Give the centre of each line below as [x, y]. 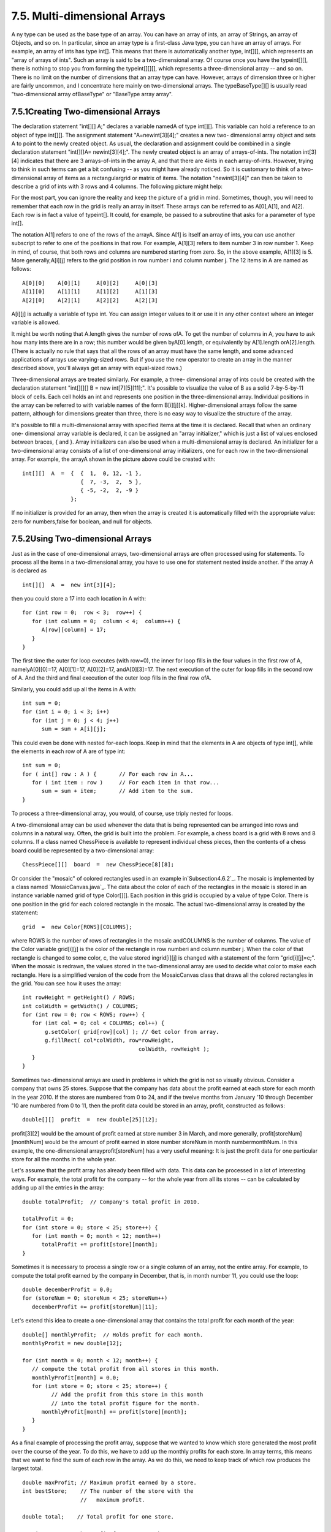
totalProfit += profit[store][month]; [100, 1245]
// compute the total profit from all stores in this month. [126, 1369]
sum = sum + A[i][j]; [74, 729]
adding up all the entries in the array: [58, 1188]
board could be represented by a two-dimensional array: [83, 850]
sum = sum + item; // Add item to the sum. [117, 791]
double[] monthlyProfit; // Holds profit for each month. [113, 1335]
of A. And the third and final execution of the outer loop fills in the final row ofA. [111, 678]
